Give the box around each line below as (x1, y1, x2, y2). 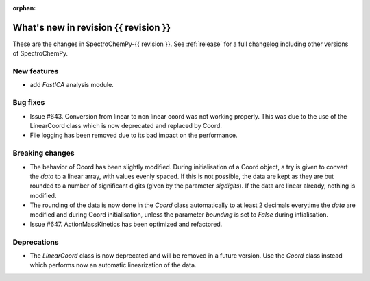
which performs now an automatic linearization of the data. (29, 261, 197, 269)
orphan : (12, 4, 36, 12)
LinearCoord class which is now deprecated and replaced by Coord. (29, 121, 223, 130)
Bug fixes (12, 98, 45, 108)
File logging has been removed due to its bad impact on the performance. (29, 131, 238, 140)
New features (12, 66, 59, 76)
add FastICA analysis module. (29, 81, 114, 89)
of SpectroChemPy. (12, 49, 69, 58)
